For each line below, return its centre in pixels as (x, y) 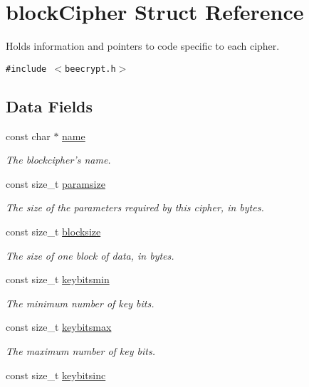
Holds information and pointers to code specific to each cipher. (143, 46)
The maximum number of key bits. (80, 350)
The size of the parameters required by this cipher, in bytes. (135, 207)
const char (28, 136)
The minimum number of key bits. (80, 303)
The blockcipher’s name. (58, 160)
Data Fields (49, 106)
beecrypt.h (90, 69)
